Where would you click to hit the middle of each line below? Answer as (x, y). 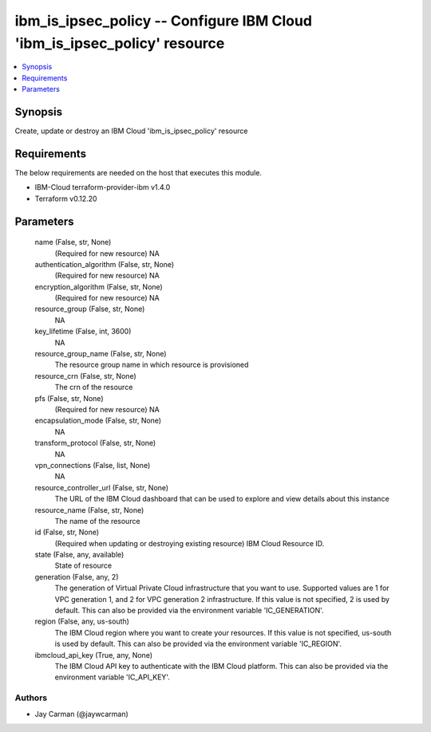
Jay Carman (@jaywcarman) (82, 714)
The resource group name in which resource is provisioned (152, 365)
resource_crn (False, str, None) (86, 376)
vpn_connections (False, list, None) (93, 465)
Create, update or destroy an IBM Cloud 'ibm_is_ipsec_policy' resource (131, 131)
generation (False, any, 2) (77, 577)
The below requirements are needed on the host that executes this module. (138, 172)
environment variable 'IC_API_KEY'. (113, 677)
